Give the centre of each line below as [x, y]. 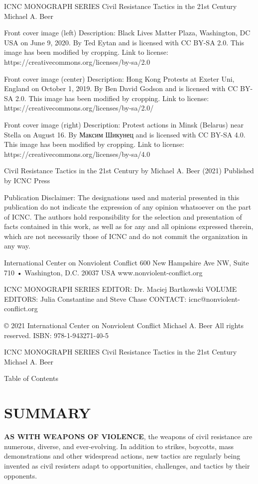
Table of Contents [31, 378]
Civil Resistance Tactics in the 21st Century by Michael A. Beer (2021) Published [129, 171]
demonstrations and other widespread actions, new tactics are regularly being [122, 456]
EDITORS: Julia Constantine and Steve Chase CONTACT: [95, 299]
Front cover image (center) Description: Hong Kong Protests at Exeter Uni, [119, 78]
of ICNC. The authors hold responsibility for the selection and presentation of [123, 216]
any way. [17, 246]
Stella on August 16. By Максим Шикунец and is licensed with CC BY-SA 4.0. [125, 134]
